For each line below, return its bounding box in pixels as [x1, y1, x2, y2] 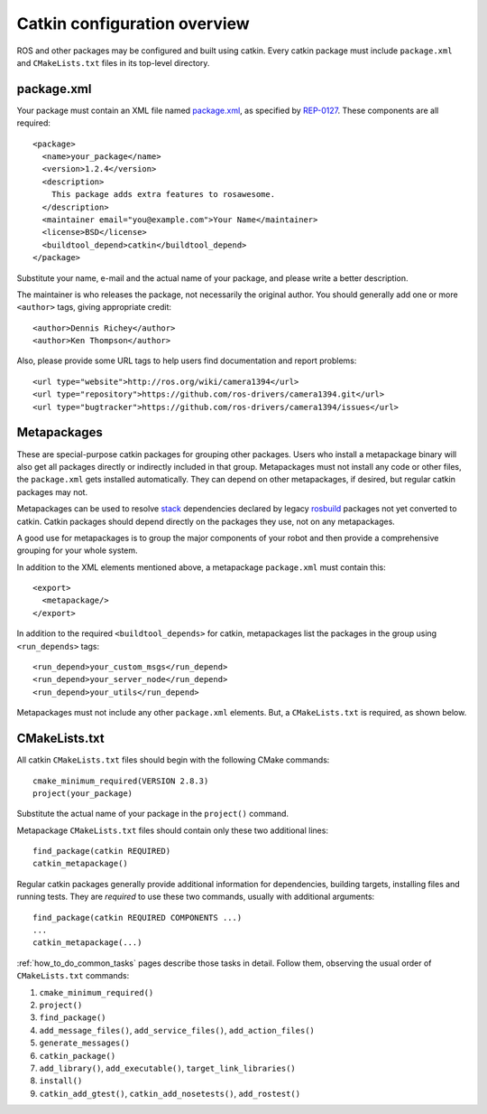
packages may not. [16, 486, 88, 497]
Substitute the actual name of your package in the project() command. [16, 809, 289, 819]
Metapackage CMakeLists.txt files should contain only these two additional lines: [16, 825, 329, 836]
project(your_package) [32, 788, 133, 799]
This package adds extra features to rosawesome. [51, 190, 275, 200]
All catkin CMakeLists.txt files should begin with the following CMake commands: [16, 754, 330, 765]
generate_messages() [39, 1038, 131, 1048]
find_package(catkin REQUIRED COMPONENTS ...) [32, 913, 243, 922]
